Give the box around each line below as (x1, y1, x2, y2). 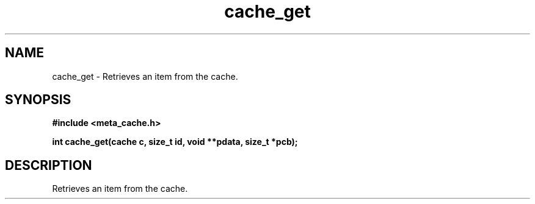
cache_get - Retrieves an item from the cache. (52, 71, 238, 82)
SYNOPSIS (5, 92, 71, 108)
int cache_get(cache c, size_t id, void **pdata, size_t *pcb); (52, 136, 298, 147)
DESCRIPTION (5, 157, 92, 173)
